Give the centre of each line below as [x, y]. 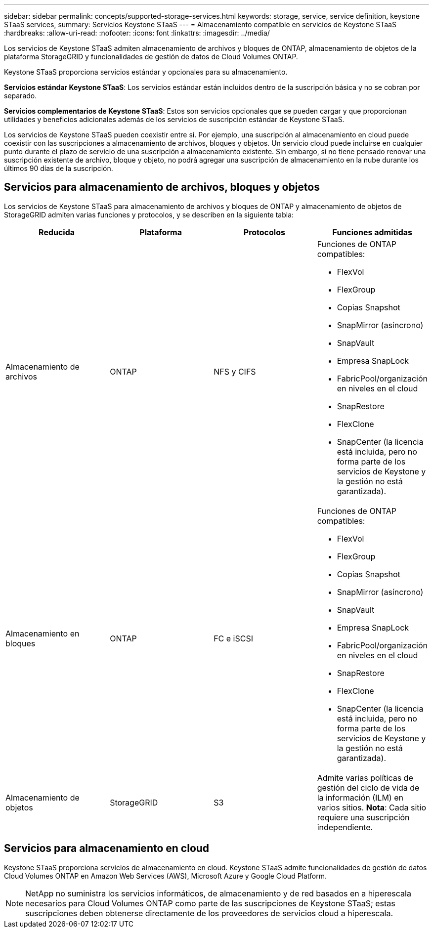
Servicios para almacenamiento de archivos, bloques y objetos [162, 187]
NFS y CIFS [235, 371]
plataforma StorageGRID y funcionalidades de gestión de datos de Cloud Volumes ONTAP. [151, 57]
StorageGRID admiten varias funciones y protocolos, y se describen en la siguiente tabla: [149, 214]
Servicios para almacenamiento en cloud [107, 848]
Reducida [57, 232]
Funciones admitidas [372, 232]
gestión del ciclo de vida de [368, 787]
